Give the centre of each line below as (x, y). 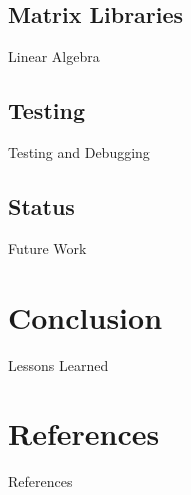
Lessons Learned (58, 364)
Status (41, 205)
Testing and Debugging (79, 152)
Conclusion (85, 316)
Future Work (47, 247)
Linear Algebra (54, 56)
